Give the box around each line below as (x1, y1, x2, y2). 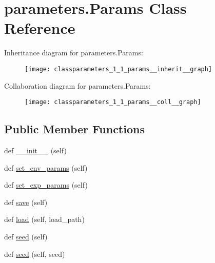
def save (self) (4, 196, 48, 207)
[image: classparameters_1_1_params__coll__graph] (25, 98, 201, 106)
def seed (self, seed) (4, 248, 65, 259)
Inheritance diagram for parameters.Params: (4, 47, 143, 58)
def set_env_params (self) (4, 162, 88, 173)
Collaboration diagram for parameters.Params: (4, 80, 151, 91)
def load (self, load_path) (4, 214, 85, 225)
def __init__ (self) (4, 145, 67, 156)
